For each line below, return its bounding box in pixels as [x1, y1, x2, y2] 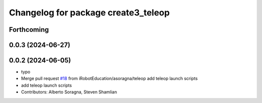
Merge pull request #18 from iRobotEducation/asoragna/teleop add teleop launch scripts [21, 76, 198, 81]
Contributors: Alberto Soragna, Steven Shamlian [21, 89, 117, 95]
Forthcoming [9, 26, 49, 34]
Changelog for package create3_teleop [9, 7, 170, 18]
